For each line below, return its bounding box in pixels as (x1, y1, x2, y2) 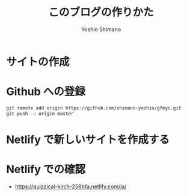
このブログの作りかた (48, 5, 154, 19)
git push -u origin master (6, 111, 74, 117)
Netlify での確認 (6, 163, 86, 176)
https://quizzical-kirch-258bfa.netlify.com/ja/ (14, 183, 127, 190)
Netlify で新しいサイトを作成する (6, 133, 170, 146)
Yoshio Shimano (81, 25, 121, 33)
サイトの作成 (6, 55, 70, 69)
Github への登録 (6, 85, 86, 99)
